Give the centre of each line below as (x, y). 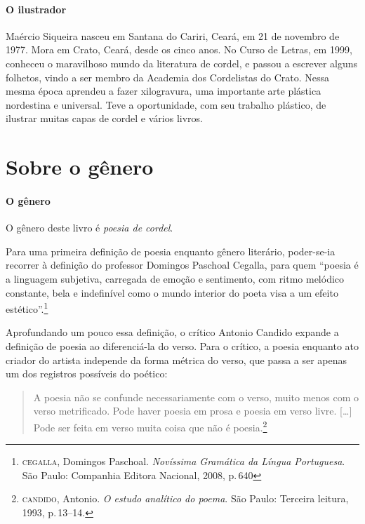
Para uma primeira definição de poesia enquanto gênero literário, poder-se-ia (171, 251)
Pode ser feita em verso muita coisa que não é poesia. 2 (150, 426)
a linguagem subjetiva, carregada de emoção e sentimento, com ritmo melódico (175, 278)
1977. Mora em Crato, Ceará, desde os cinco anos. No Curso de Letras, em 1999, (179, 49)
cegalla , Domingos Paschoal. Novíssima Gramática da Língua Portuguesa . (184, 461)
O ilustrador (36, 9)
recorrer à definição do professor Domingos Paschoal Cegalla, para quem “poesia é (182, 265)
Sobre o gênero (80, 167)
